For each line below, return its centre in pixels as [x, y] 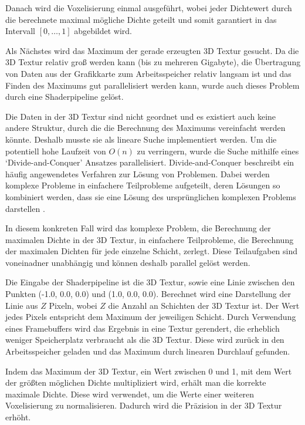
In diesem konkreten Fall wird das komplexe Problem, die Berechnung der [138, 228]
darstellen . [25, 208]
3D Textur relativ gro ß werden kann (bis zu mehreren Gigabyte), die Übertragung [153, 62]
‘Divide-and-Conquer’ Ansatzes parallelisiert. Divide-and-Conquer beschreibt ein [150, 162]
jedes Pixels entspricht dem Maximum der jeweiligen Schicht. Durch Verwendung [151, 317]
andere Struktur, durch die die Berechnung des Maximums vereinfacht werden [145, 128]
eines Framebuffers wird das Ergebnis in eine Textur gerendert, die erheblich [143, 328]
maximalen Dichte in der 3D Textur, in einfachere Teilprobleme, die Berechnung [150, 239]
